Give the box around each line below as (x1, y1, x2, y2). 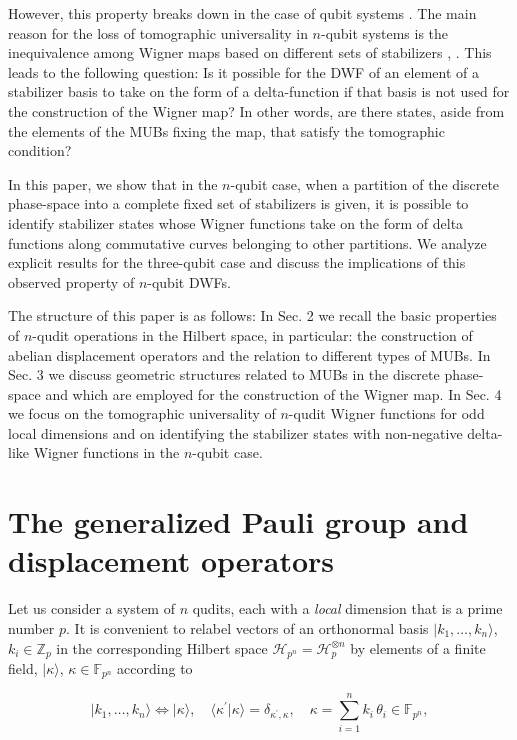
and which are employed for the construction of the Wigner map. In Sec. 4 (45, 383, 502, 404)
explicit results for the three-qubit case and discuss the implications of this (8, 252, 466, 273)
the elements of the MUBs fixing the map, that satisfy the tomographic (8, 120, 445, 141)
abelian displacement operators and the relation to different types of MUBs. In (8, 344, 491, 365)
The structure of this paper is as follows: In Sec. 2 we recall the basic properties (8, 305, 497, 326)
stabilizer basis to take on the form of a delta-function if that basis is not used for (8, 81, 510, 102)
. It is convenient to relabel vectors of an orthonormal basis (66, 617, 429, 638)
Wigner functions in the (33, 442, 180, 463)
